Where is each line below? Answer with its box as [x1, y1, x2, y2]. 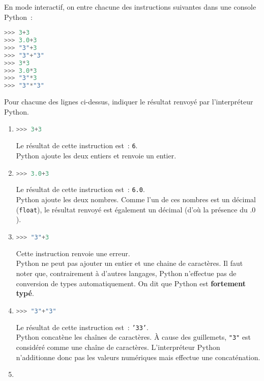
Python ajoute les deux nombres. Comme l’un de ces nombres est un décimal [16, 194, 256, 205]
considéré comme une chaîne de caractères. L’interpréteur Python [16, 341, 220, 352]
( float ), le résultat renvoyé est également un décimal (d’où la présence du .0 [16, 204, 256, 214]
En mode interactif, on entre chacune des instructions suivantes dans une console [4, 2, 256, 12]
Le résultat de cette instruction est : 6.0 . [16, 184, 145, 195]
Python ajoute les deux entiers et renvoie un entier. [16, 150, 177, 160]
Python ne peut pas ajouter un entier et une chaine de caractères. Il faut [16, 258, 243, 268]
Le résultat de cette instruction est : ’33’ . [16, 321, 149, 332]
